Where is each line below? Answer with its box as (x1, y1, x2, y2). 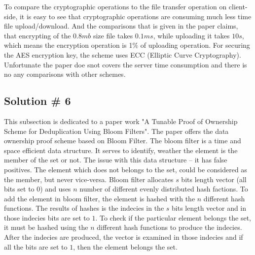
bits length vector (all (181, 174, 247, 184)
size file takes (93, 30, 133, 40)
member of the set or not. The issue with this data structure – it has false (4, 155, 227, 165)
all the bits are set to (4, 241, 68, 252)
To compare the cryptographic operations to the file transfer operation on (4, 1, 227, 11)
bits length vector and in (172, 203, 247, 213)
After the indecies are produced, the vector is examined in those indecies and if (4, 232, 243, 242)
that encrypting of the (4, 30, 71, 40)
